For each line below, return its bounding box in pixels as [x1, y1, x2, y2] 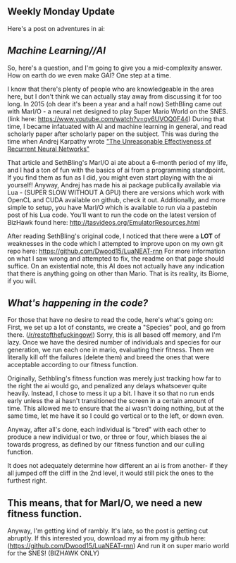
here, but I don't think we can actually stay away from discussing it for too [7, 92, 222, 101]
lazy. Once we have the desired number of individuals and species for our [7, 338, 221, 347]
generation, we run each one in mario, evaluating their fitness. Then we [7, 345, 214, 354]
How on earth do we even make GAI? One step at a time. [7, 70, 171, 80]
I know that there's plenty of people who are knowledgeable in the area [7, 85, 214, 93]
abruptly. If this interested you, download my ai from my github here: [7, 534, 206, 543]
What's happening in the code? [7, 297, 149, 309]
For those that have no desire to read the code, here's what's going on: [7, 316, 213, 324]
